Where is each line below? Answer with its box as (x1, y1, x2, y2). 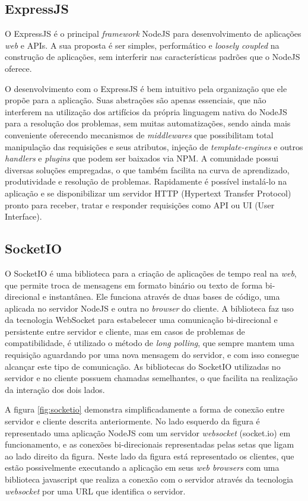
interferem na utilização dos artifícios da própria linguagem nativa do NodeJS (5, 105, 287, 118)
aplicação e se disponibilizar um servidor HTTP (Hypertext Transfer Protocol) (5, 186, 291, 199)
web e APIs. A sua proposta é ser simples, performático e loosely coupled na (5, 39, 280, 51)
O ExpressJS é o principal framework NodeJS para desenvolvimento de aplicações (5, 27, 301, 40)
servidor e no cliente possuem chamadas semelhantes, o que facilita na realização (5, 372, 298, 384)
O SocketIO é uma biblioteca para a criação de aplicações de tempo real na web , (5, 267, 297, 279)
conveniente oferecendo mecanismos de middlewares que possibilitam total (5, 128, 274, 141)
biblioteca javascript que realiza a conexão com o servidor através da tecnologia (5, 473, 294, 485)
